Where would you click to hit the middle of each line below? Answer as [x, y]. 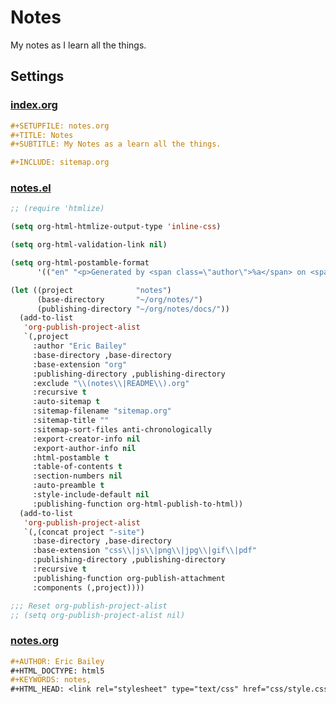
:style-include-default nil [91, 495]
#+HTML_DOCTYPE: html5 [57, 671]
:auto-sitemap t [66, 402]
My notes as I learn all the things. [78, 45]
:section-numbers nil [77, 476]
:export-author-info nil [84, 448]
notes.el [31, 188]
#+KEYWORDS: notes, [51, 680]
